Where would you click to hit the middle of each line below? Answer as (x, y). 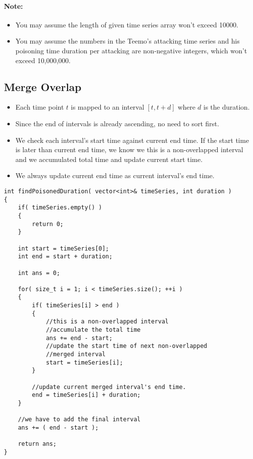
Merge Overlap (43, 86)
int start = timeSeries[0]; (63, 248)
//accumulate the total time (93, 330)
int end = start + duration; (65, 257)
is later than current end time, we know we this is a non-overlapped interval (129, 149)
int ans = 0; (39, 273)
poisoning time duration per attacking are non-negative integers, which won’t (131, 50)
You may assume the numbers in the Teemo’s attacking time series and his (127, 41)
